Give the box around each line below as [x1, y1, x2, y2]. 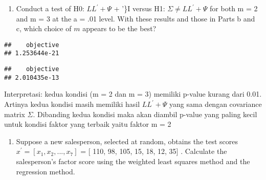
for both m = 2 [210, 3, 258, 13]
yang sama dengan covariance [169, 99, 262, 109]
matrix [4, 108, 25, 119]
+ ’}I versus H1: [114, 3, 165, 13]
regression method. [16, 166, 75, 176]
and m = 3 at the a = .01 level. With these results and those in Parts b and [16, 13, 255, 24]
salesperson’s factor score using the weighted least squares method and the [16, 155, 250, 166]
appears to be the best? [82, 23, 157, 34]
